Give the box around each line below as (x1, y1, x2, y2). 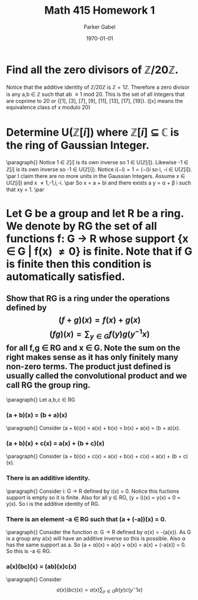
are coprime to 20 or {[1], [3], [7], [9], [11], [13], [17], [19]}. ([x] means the (6, 97, 183, 104)
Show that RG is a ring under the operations (6, 293, 170, 304)
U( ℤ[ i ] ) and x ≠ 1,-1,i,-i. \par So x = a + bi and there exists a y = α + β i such (6, 179, 191, 186)
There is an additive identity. (6, 474, 91, 482)
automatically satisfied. (6, 270, 126, 283)
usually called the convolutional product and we (6, 371, 187, 381)
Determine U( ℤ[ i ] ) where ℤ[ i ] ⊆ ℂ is (6, 126, 180, 139)
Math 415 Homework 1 (44, 4, 155, 17)
